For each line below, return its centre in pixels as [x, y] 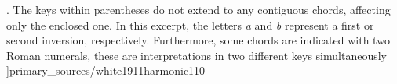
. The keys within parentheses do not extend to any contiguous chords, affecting [198, 9]
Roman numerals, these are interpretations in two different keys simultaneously [197, 55]
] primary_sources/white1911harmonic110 [106, 70]
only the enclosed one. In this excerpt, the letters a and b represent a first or [190, 24]
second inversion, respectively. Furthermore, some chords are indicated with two [198, 40]
